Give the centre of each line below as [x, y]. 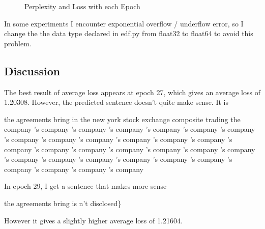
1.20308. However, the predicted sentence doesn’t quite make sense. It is [116, 102]
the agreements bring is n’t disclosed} [63, 203]
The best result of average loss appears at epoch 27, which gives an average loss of [132, 92]
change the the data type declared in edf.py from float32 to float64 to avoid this [129, 33]
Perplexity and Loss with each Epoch [82, 6]
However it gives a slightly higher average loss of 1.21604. [93, 220]
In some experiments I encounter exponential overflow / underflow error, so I [124, 23]
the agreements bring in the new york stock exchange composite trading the [122, 119]
